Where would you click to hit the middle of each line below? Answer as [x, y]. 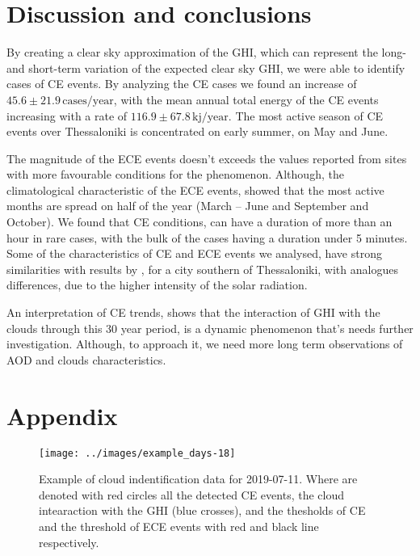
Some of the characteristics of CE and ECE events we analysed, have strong [194, 253]
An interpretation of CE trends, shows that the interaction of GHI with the [193, 312]
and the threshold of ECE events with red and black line [179, 526]
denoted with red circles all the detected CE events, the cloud [191, 494]
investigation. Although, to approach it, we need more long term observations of [205, 344]
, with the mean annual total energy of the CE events [246, 99]
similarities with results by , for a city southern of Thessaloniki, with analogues [202, 269]
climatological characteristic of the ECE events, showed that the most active [195, 190]
